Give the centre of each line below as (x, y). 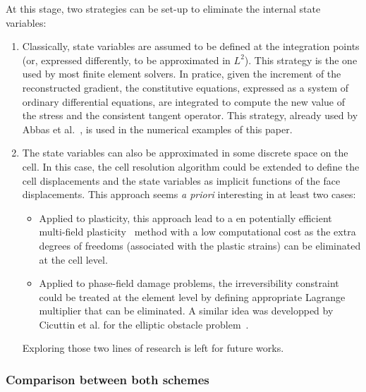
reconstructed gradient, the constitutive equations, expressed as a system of (185, 87)
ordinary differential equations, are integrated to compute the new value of (184, 101)
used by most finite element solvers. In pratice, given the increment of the (182, 74)
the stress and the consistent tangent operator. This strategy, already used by (190, 115)
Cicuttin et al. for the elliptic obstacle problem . (144, 324)
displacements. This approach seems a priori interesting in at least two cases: (189, 194)
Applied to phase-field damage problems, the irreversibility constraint (189, 283)
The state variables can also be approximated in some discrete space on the (185, 153)
